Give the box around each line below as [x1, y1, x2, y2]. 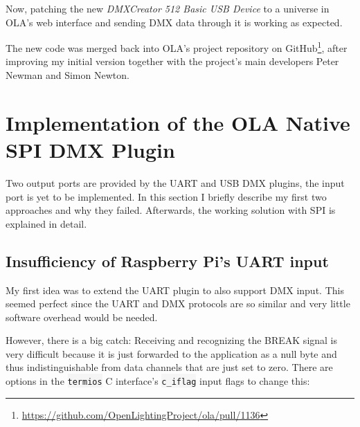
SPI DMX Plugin [6, 136, 175, 163]
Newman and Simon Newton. [6, 68, 129, 82]
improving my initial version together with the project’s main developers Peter [6, 54, 339, 69]
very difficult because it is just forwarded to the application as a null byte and [6, 346, 337, 361]
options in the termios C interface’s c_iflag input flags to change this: [6, 374, 310, 388]
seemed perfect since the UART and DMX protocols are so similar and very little [6, 296, 350, 311]
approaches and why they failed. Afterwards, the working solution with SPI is [6, 203, 336, 217]
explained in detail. [6, 216, 87, 230]
